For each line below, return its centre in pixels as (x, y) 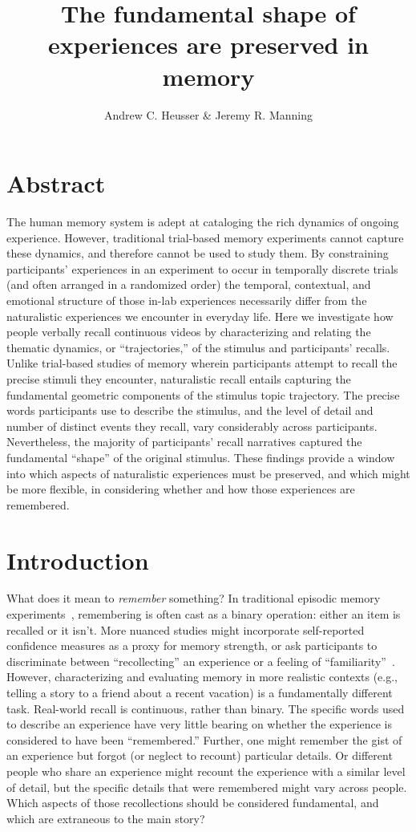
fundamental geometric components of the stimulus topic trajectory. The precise (203, 394)
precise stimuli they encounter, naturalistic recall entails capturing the (179, 378)
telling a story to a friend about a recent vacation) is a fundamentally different (200, 692)
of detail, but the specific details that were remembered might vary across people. (207, 787)
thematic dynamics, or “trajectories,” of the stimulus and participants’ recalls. (198, 347)
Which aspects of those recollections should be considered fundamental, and (193, 803)
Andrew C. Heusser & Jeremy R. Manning (208, 114)
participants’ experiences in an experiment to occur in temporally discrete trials (202, 268)
